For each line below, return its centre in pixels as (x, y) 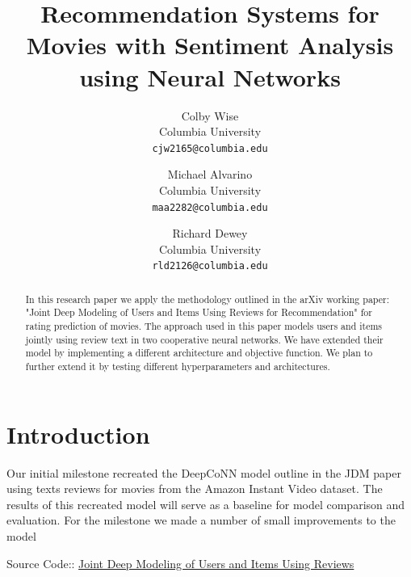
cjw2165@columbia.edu (210, 148)
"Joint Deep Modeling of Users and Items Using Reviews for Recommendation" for (199, 312)
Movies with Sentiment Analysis (210, 45)
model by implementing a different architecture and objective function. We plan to (199, 353)
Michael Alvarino (210, 174)
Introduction (78, 434)
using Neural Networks (210, 76)
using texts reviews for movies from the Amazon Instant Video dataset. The (195, 489)
